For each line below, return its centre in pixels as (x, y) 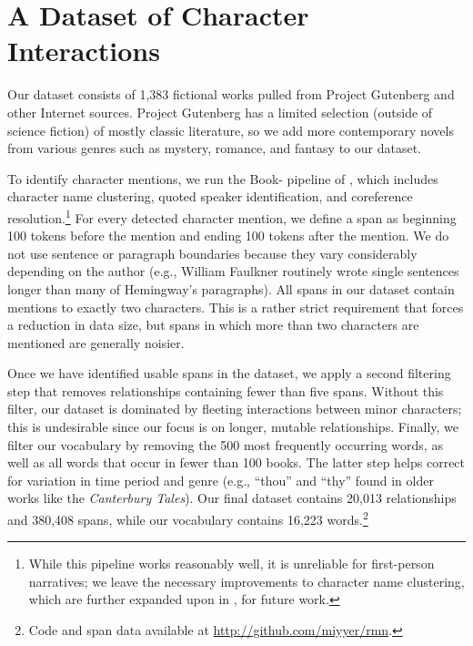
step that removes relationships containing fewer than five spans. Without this (226, 390)
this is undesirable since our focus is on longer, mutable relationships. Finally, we (233, 427)
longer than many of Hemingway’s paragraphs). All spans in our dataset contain (231, 288)
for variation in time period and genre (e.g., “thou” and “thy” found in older (221, 480)
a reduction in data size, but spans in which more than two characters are (213, 325)
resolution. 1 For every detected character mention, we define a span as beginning (232, 216)
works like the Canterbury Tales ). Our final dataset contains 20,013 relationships (232, 498)
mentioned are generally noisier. (96, 342)
